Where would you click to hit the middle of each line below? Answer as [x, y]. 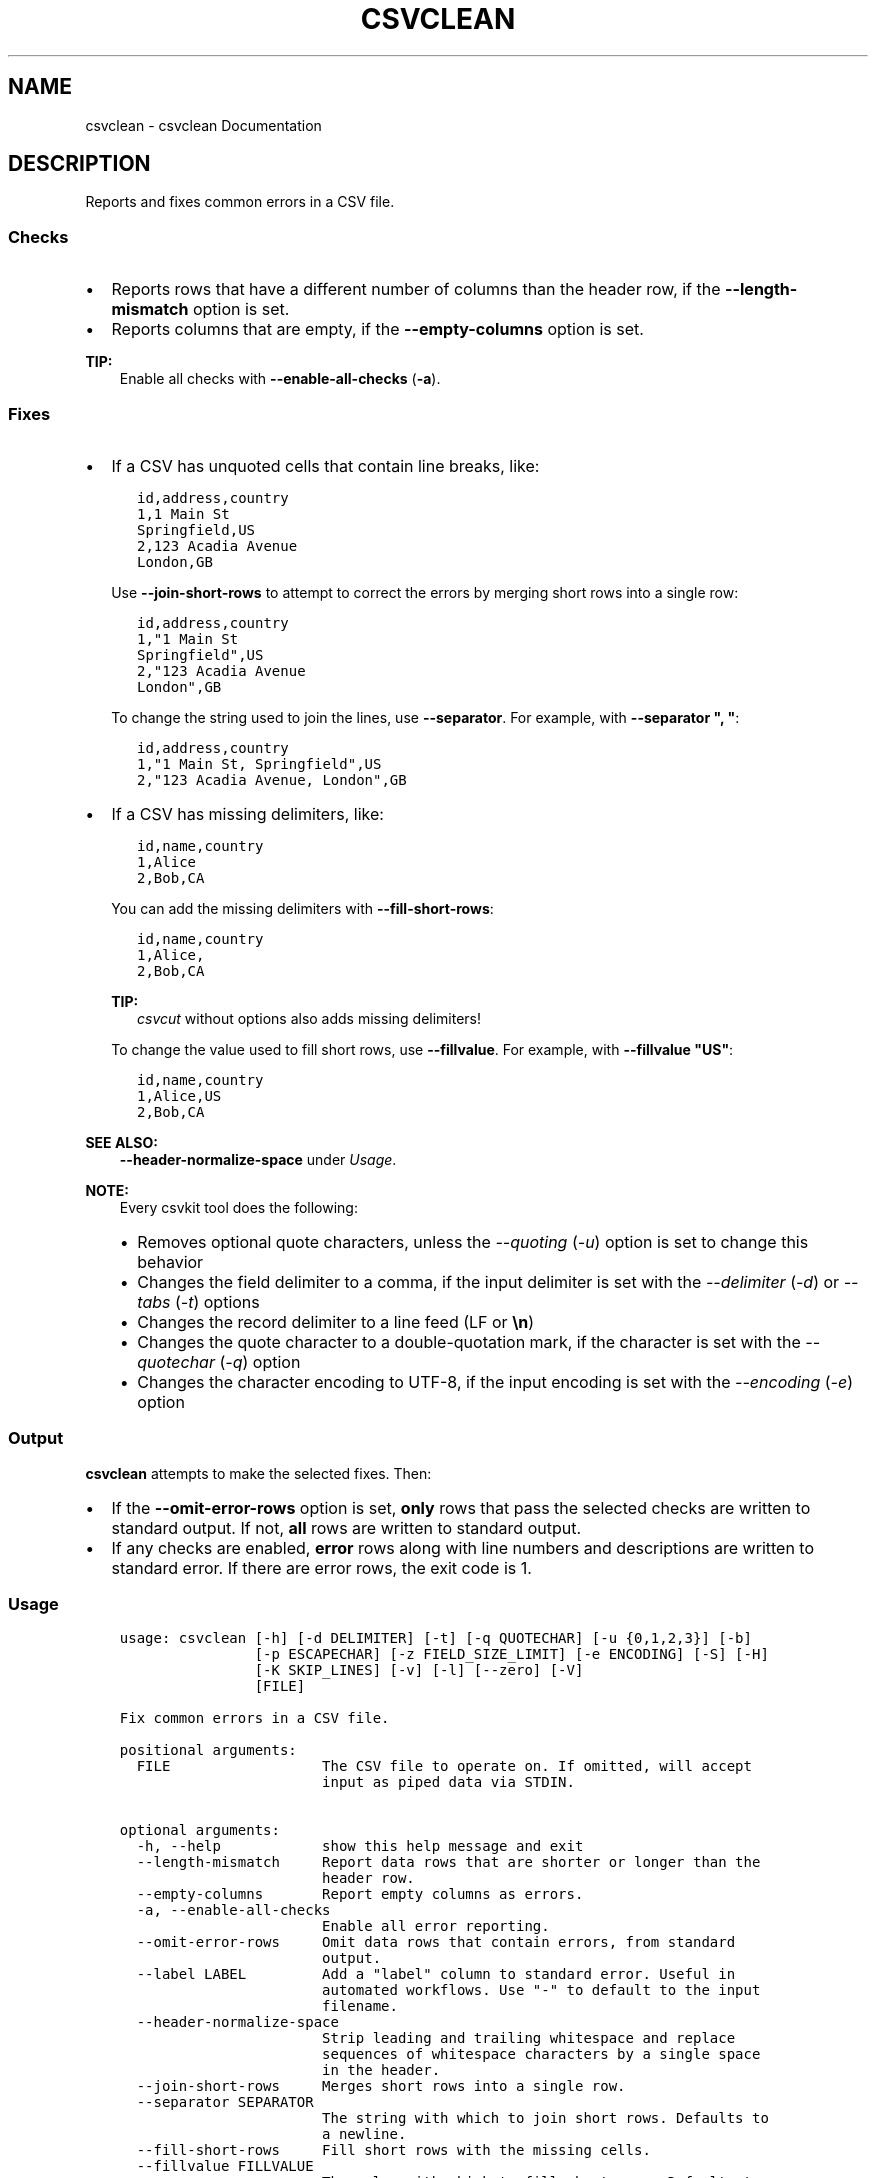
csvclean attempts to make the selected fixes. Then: [258, 1473]
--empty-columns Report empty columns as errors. [360, 1894]
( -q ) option [260, 1361]
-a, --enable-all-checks [233, 1910]
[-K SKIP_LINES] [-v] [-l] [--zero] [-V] [419, 1670]
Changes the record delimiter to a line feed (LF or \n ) [336, 1321]
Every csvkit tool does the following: [238, 1207]
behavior [170, 1261]
